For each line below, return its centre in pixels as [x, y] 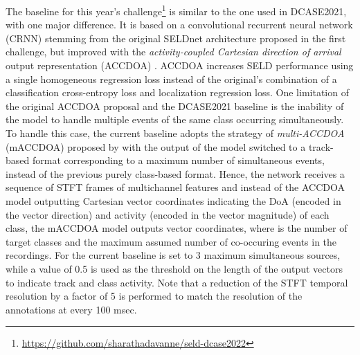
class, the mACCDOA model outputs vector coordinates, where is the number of [177, 228]
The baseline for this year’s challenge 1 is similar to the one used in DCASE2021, [176, 10]
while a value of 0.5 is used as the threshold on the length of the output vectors [174, 268]
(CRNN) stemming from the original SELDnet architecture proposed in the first [176, 38]
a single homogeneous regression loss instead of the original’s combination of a [171, 79]
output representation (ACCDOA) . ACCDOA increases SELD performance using [180, 65]
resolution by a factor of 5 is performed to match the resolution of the [154, 296]
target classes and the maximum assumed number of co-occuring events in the [171, 241]
